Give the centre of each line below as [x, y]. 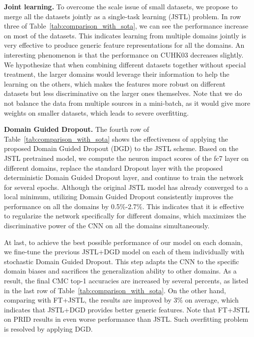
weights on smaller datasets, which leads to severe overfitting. [97, 112]
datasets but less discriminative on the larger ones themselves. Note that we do [123, 93]
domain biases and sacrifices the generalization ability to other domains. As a [120, 271]
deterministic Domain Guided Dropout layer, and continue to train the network [124, 177]
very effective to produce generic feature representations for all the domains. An [124, 45]
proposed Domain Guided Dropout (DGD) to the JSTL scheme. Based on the [121, 148]
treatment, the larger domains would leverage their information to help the [117, 74]
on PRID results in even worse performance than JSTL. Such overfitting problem [126, 319]
